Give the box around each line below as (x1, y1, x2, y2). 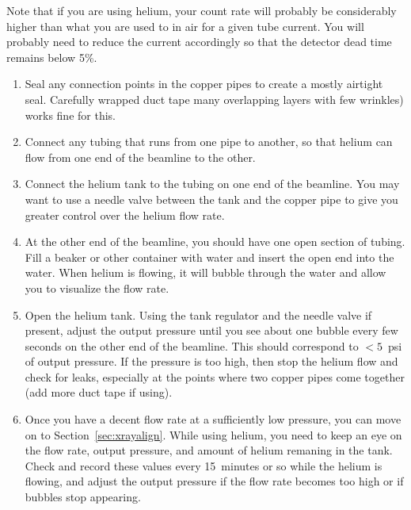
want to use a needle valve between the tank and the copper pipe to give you (25, 190, 398, 207)
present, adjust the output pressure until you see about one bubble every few (25, 322, 398, 339)
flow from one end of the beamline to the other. (25, 148, 256, 165)
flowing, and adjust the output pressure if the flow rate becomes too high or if (25, 473, 404, 489)
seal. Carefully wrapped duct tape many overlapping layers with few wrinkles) (25, 90, 404, 107)
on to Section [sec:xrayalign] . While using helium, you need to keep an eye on (25, 426, 402, 443)
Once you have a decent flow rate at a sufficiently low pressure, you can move (25, 411, 401, 428)
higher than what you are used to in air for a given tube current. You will (6, 17, 364, 34)
